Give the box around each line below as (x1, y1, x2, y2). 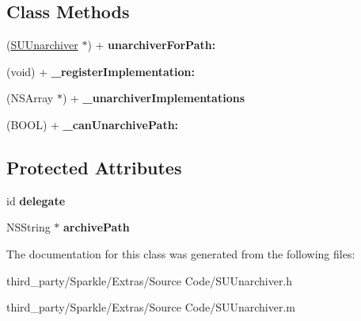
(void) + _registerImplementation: (6, 63, 195, 79)
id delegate (6, 192, 66, 208)
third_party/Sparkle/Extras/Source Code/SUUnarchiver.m (6, 299, 296, 315)
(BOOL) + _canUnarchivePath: (6, 116, 179, 132)
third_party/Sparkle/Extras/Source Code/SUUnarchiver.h (6, 272, 293, 289)
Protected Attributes (6, 155, 182, 179)
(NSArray (6, 90, 54, 106)
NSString (6, 219, 51, 235)
